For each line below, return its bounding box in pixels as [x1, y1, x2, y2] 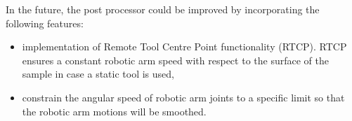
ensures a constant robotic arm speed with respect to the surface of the [22, 52, 329, 67]
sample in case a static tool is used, [22, 66, 174, 81]
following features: [6, 15, 84, 30]
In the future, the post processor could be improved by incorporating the [6, 2, 320, 16]
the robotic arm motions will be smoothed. [22, 104, 207, 118]
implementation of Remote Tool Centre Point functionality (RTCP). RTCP [22, 39, 347, 54]
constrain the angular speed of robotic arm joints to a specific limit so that [22, 90, 345, 104]
